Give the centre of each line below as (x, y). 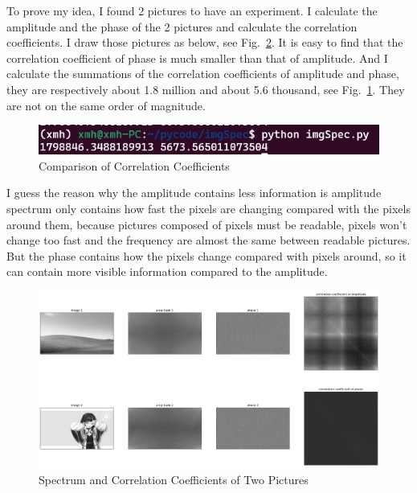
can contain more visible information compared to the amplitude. (167, 271)
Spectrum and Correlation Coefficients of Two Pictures (174, 480)
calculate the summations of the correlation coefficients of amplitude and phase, (203, 74)
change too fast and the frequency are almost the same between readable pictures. (208, 240)
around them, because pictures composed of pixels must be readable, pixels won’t (207, 224)
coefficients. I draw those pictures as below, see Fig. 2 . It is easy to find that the (205, 42)
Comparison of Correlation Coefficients (134, 165)
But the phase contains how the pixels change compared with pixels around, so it (206, 255)
